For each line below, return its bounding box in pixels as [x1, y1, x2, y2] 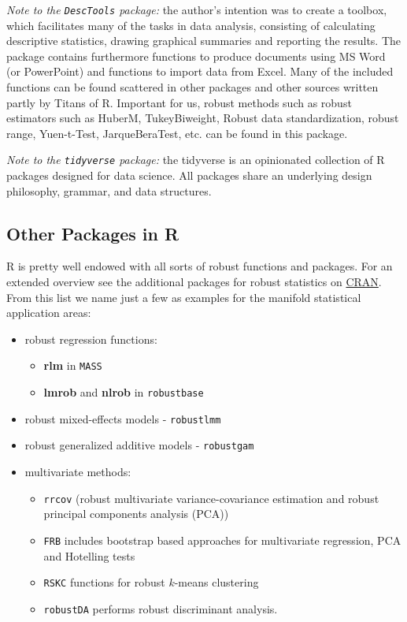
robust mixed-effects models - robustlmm [24, 410, 221, 426]
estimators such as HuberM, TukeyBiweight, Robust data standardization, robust [6, 110, 399, 126]
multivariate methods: [24, 464, 131, 480]
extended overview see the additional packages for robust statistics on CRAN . [6, 274, 382, 290]
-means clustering [174, 574, 259, 590]
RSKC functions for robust [43, 574, 165, 590]
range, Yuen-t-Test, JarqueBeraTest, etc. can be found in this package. [6, 125, 348, 141]
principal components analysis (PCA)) [43, 505, 229, 522]
